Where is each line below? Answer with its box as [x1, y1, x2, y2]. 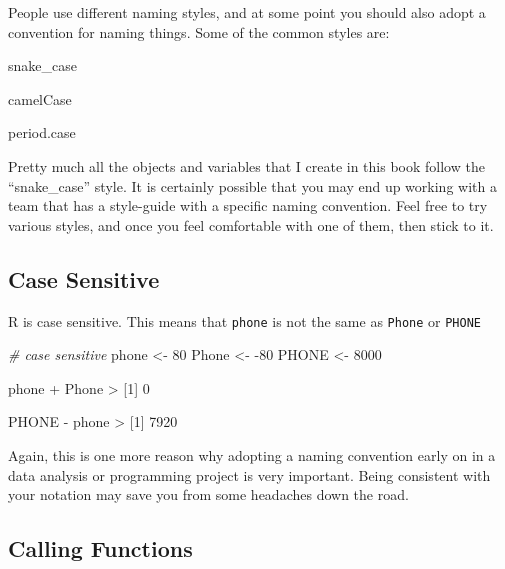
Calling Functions [8, 533, 193, 564]
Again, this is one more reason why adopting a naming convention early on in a [8, 444, 496, 465]
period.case [8, 122, 76, 143]
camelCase [8, 88, 72, 109]
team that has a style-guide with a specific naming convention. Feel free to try [8, 195, 488, 216]
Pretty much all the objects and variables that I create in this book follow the [8, 155, 485, 176]
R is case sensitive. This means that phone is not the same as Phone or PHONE [8, 310, 481, 331]
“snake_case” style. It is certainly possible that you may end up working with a [8, 175, 497, 196]
